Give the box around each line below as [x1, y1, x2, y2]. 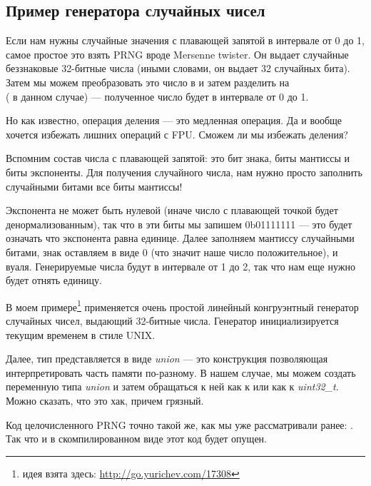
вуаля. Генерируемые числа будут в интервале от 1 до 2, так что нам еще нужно [6, 258, 355, 273]
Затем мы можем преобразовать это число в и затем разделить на [6, 74, 290, 89]
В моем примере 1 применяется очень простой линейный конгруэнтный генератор [6, 297, 359, 314]
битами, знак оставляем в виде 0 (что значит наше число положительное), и [6, 244, 338, 259]
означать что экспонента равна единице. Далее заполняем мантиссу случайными [6, 231, 355, 245]
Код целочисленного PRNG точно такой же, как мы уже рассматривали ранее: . [6, 417, 354, 432]
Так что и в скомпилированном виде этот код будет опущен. [6, 431, 267, 446]
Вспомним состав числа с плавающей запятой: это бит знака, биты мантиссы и [6, 151, 350, 166]
